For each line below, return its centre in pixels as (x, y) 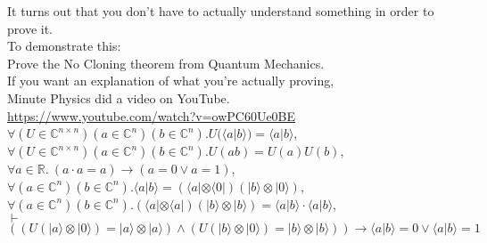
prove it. (30, 28)
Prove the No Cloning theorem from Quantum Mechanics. (166, 63)
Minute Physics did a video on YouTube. (119, 97)
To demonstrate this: (64, 46)
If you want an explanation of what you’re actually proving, (171, 81)
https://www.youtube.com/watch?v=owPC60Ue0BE (152, 115)
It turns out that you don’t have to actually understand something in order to (221, 11)
